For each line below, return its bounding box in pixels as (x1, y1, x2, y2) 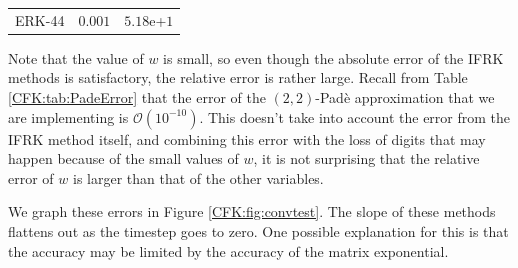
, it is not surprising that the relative (253, 148, 480, 169)
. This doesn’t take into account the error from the (199, 106, 511, 127)
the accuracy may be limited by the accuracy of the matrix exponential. (8, 240, 449, 261)
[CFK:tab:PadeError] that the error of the (8, 87, 266, 108)
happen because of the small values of (8, 148, 239, 169)
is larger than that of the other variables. (72, 167, 324, 188)
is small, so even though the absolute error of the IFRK (163, 47, 504, 68)
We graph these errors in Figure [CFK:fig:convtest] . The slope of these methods (8, 201, 496, 222)
